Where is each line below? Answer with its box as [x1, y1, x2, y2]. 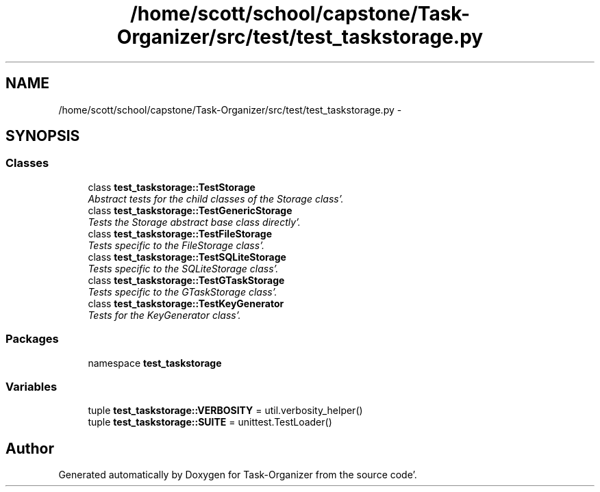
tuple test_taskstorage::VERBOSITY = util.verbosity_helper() [88, 404, 363, 417]
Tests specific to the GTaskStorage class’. [88, 285, 277, 298]
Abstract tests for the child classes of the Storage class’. [88, 192, 344, 205]
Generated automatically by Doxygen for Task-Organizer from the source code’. [58, 469, 417, 481]
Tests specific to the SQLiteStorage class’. [88, 262, 279, 274]
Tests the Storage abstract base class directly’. [88, 216, 301, 228]
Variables [5, 379, 58, 393]
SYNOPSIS [5, 127, 80, 145]
